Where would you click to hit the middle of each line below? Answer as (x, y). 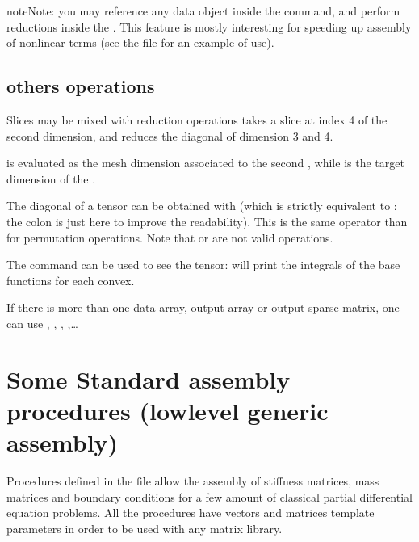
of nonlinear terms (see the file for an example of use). (140, 42)
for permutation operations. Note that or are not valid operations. (170, 237)
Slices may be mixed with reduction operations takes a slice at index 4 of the (197, 119)
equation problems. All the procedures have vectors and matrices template (191, 513)
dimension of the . (51, 178)
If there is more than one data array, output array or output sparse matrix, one (203, 307)
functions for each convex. (71, 280)
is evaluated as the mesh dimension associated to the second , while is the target (205, 163)
